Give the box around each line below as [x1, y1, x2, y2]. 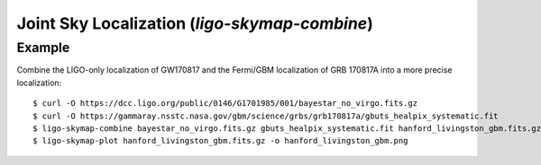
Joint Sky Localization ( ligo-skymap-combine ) [16, 13, 373, 33]
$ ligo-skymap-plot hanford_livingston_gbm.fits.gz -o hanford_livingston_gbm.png [32, 135, 408, 146]
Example [16, 39, 70, 56]
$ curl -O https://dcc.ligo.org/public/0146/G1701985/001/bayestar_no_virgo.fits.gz [32, 99, 418, 109]
